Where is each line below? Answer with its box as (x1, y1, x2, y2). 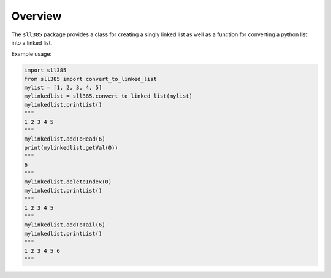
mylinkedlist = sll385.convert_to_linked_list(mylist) (24, 93, 192, 99)
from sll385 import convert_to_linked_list (24, 75, 158, 82)
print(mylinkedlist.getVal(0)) (24, 144, 119, 151)
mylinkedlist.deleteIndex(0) (24, 179, 112, 185)
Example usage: (11, 50, 52, 58)
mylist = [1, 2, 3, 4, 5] (24, 84, 102, 91)
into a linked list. (11, 39, 53, 46)
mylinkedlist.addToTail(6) (24, 222, 105, 228)
